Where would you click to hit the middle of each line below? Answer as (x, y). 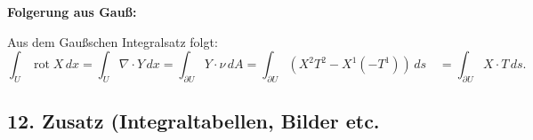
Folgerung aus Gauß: (72, 12)
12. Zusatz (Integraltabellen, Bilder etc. (194, 121)
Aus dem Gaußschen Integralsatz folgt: (113, 41)
